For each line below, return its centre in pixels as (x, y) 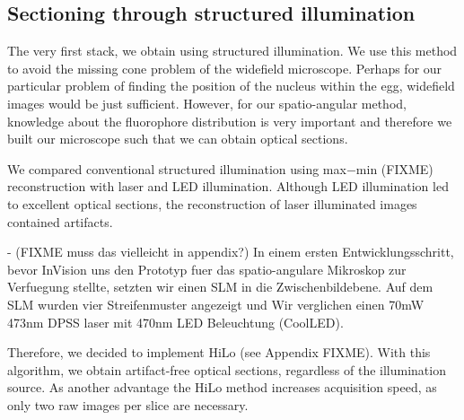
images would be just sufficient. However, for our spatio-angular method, (207, 103)
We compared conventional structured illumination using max (177, 168)
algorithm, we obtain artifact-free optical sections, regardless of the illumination (227, 369)
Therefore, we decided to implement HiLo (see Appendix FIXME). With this (219, 352)
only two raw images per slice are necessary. (128, 404)
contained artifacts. (60, 221)
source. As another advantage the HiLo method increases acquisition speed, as (222, 387)
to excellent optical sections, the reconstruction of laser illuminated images (212, 203)
